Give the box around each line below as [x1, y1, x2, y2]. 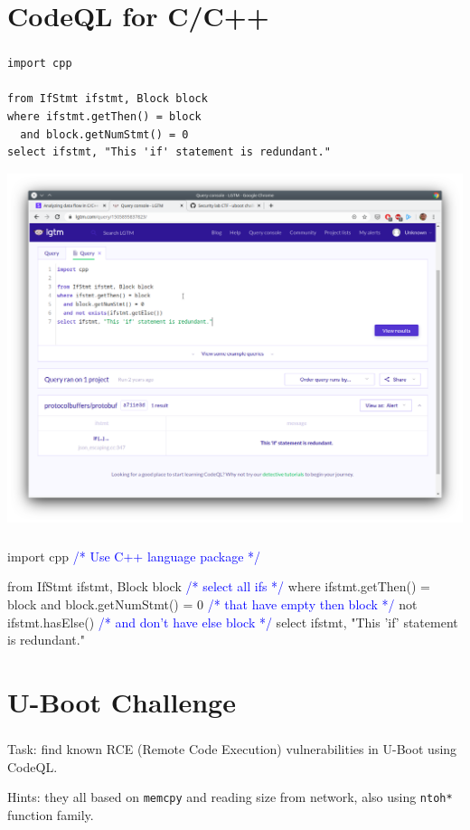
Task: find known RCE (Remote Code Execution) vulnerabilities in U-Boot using [7, 740, 457, 758]
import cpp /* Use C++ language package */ [7, 546, 261, 565]
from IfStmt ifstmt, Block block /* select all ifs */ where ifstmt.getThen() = [7, 577, 431, 596]
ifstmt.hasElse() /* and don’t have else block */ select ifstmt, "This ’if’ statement [7, 612, 458, 631]
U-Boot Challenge [7, 683, 236, 720]
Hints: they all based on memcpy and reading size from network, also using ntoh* [7, 788, 453, 806]
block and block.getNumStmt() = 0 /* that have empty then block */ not [7, 594, 418, 613]
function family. [7, 805, 94, 824]
